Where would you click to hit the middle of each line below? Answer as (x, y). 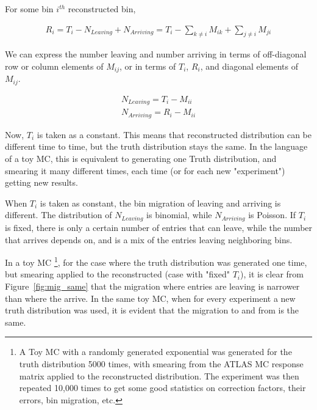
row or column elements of (54, 66)
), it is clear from (272, 274)
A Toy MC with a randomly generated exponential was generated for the (155, 352)
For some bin (29, 9)
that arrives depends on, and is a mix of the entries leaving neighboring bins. (149, 239)
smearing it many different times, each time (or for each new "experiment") (145, 170)
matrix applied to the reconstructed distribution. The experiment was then (159, 375)
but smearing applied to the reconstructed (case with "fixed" (117, 274)
